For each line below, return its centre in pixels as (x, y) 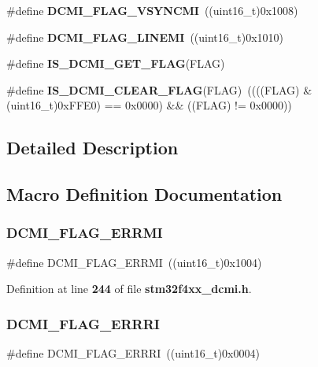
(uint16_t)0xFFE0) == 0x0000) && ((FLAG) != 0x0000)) (149, 105)
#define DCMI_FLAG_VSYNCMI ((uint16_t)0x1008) (152, 10)
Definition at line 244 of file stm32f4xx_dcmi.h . (129, 289)
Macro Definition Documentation (144, 194)
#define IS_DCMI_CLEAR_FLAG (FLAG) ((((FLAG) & (159, 89)
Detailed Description (92, 148)
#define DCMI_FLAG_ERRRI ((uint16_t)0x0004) (133, 353)
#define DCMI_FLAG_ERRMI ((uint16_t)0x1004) (134, 262)
